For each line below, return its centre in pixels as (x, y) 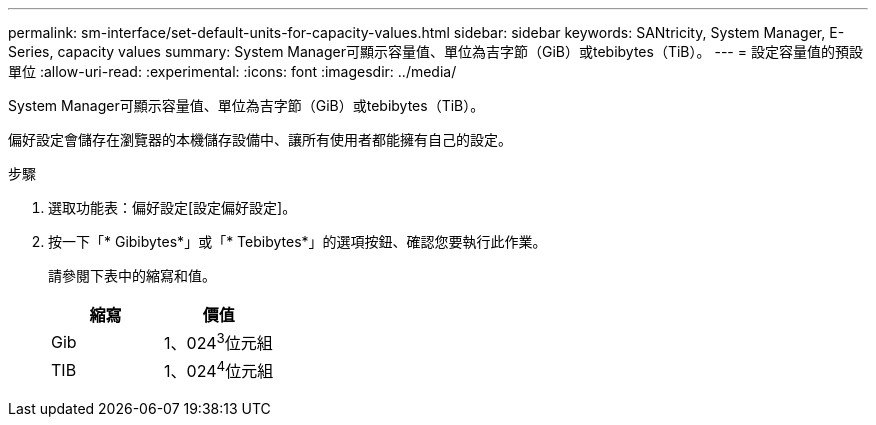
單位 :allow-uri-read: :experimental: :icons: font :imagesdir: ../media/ (232, 71)
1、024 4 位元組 (219, 370)
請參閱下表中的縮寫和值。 (132, 275)
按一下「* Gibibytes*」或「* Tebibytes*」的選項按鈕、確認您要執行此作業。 (297, 241)
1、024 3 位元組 (218, 342)
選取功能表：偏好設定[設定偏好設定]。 (172, 207)
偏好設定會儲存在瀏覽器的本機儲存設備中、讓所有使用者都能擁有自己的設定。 (260, 139)
